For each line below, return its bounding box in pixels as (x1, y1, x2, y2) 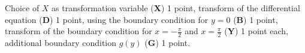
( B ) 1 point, (233, 13, 278, 25)
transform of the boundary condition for (5, 25, 152, 37)
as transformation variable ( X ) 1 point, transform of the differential (52, 2, 300, 14)
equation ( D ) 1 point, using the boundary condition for (5, 13, 209, 25)
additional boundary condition (5, 37, 117, 49)
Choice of (5, 2, 40, 14)
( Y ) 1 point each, (224, 25, 289, 37)
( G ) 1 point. (144, 37, 191, 49)
